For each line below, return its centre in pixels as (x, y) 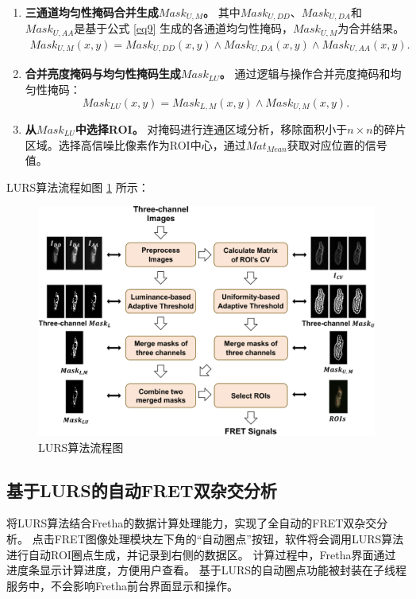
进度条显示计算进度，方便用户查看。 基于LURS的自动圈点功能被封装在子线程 (206, 570)
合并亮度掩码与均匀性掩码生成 (103, 74)
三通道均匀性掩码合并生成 (92, 12)
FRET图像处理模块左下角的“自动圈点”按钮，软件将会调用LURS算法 (229, 538)
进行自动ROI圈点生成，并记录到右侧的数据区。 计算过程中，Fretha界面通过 (201, 554)
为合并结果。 (371, 28)
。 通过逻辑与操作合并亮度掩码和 (305, 74)
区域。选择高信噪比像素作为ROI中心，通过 (135, 144)
